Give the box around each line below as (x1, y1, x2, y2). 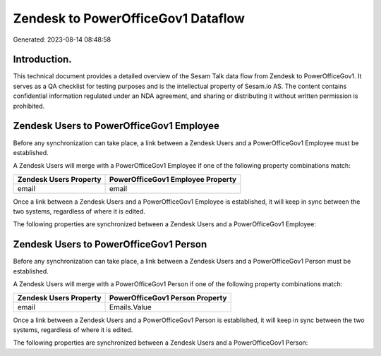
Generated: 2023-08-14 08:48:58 (13, 35, 111, 44)
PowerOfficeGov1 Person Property (109, 293, 227, 302)
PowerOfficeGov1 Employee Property (109, 174, 236, 184)
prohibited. (13, 102, 45, 110)
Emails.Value (109, 302, 152, 312)
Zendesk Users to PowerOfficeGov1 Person (13, 238, 207, 250)
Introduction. (13, 54, 72, 66)
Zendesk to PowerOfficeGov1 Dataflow (13, 11, 245, 26)
